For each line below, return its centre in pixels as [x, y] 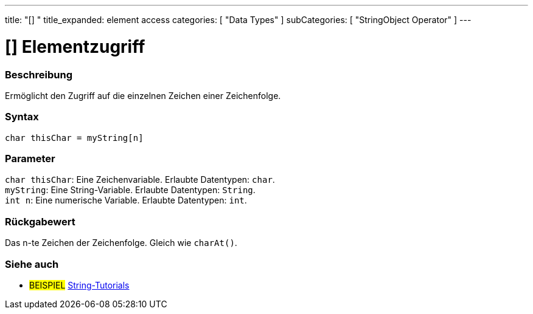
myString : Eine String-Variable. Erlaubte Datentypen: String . [130, 190]
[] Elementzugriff [75, 46]
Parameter [30, 159]
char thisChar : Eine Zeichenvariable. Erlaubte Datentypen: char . [140, 180]
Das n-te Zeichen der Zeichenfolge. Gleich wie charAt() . [121, 243]
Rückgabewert [40, 221]
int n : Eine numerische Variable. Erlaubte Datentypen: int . [126, 200]
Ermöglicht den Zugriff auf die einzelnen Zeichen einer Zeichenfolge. [143, 95]
